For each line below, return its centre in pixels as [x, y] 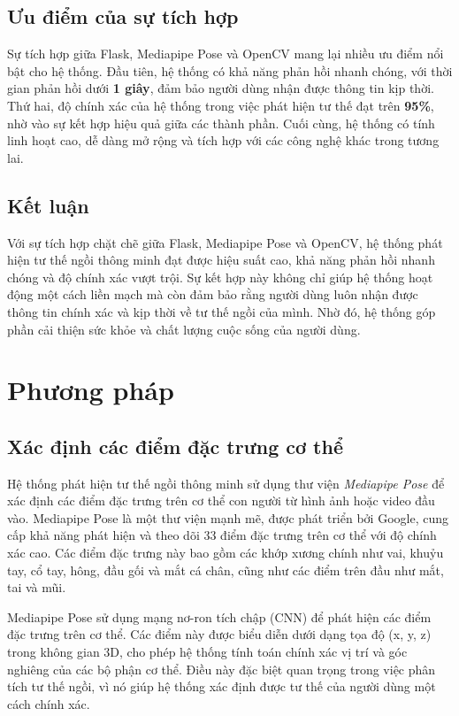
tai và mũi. [37, 587]
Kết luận [48, 205]
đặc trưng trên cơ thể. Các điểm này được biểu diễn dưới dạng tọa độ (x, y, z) [219, 634]
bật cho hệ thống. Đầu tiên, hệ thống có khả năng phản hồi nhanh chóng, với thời [230, 70]
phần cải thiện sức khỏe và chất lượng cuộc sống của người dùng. [184, 329]
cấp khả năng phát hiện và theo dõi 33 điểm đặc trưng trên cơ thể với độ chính [222, 535]
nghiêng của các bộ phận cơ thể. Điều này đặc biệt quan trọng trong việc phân [222, 669]
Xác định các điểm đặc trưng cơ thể [175, 446]
